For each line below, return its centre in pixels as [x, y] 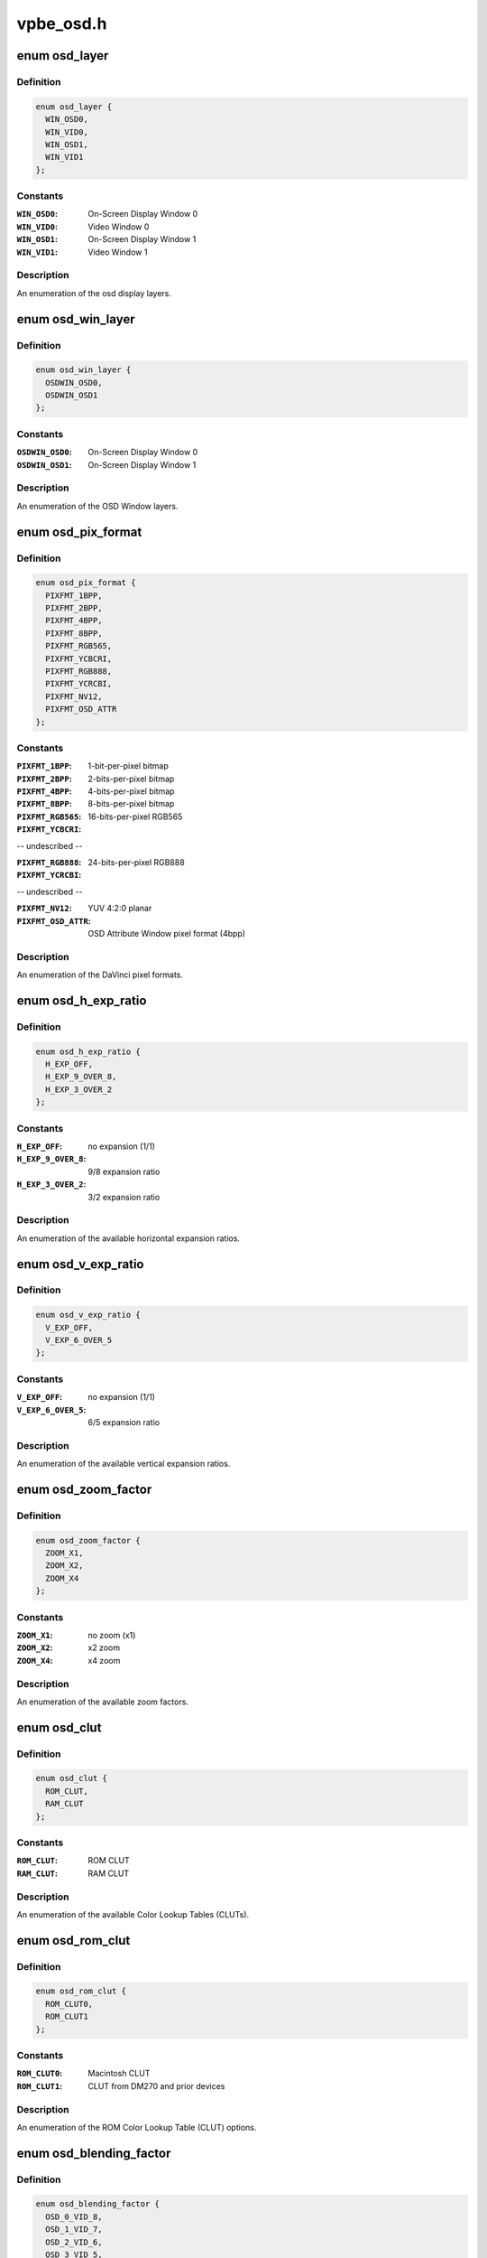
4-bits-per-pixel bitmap [131, 791]
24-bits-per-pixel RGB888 [136, 863]
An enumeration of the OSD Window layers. [97, 506]
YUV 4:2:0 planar [120, 909]
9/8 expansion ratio [124, 1171]
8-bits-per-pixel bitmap [131, 804]
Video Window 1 [118, 252]
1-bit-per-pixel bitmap [128, 766]
